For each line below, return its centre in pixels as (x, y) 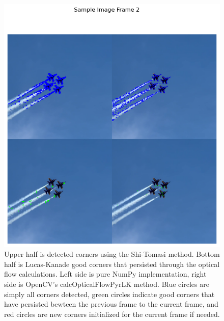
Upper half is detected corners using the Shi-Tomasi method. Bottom (112, 254)
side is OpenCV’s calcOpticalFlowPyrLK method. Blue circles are (107, 284)
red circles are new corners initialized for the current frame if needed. (112, 314)
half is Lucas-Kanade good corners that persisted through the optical (112, 264)
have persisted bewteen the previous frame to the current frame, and (111, 304)
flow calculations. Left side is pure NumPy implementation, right (105, 274)
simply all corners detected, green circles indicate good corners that (109, 294)
